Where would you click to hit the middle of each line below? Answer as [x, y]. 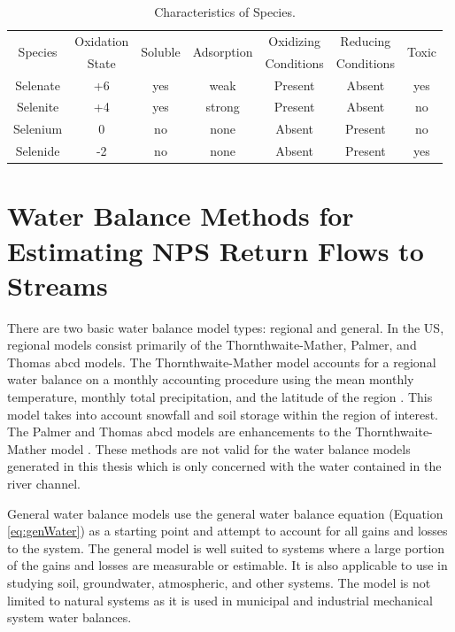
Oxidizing [294, 40]
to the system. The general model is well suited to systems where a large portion [226, 547]
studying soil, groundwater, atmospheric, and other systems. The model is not [219, 582]
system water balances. [69, 617]
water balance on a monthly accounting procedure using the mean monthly [211, 379]
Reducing [366, 40]
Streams [58, 285]
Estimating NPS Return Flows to [216, 250]
